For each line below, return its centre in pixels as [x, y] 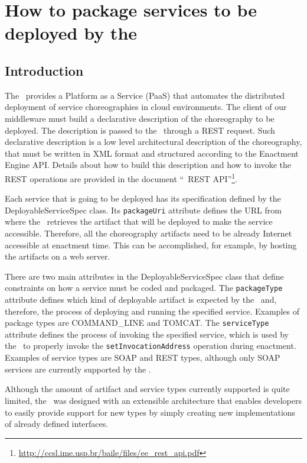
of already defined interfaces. [57, 424]
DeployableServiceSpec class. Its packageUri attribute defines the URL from [143, 210]
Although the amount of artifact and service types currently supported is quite [147, 389]
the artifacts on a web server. [58, 256]
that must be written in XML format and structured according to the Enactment [152, 153]
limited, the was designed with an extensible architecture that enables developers [153, 400]
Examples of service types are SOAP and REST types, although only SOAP [143, 357]
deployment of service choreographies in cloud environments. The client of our [146, 107]
